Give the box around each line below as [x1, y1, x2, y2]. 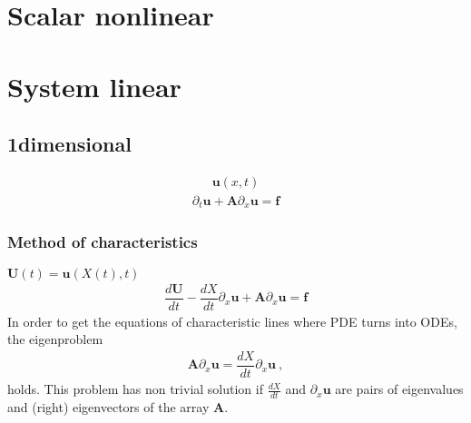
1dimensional [7, 130, 132, 158]
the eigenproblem [7, 330, 103, 349]
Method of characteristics [7, 231, 198, 253]
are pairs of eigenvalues [335, 379, 464, 398]
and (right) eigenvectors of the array [7, 397, 210, 416]
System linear [7, 67, 182, 104]
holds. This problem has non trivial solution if [7, 379, 263, 398]
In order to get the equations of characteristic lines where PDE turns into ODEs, [7, 311, 457, 330]
